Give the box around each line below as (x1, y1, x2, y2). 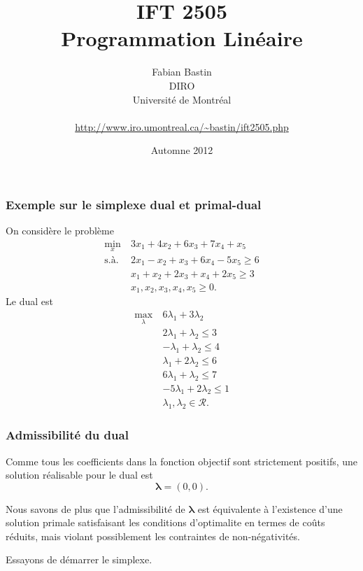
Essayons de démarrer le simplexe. (6, 552, 152, 567)
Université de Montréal (132, 92, 232, 106)
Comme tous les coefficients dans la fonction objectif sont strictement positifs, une (6, 453, 358, 468)
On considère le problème (6, 223, 114, 238)
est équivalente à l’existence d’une (197, 501, 343, 516)
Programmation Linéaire (61, 24, 303, 52)
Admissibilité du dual (6, 426, 129, 444)
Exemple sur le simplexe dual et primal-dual (6, 195, 262, 213)
